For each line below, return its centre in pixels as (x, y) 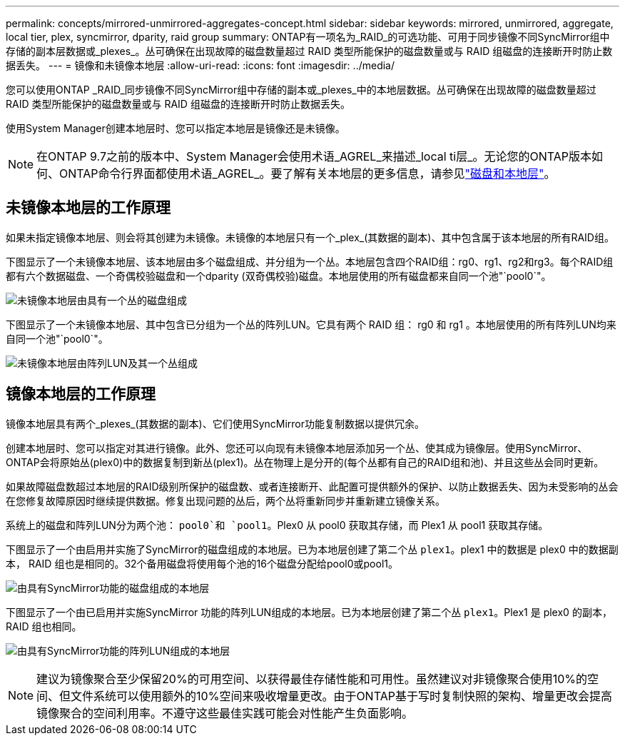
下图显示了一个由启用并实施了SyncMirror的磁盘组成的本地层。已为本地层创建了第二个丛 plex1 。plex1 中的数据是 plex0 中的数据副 (312, 549)
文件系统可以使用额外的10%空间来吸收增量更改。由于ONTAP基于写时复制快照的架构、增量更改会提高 (341, 696)
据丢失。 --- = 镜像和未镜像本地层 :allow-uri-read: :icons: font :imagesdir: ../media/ (200, 65)
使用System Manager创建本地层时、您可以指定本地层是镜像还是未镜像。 (176, 128)
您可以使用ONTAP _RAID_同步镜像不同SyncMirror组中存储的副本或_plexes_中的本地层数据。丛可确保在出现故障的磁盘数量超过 (301, 90)
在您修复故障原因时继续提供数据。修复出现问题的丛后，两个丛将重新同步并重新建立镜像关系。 (225, 500)
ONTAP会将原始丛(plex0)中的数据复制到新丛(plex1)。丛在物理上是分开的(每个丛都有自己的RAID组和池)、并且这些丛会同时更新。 (305, 462)
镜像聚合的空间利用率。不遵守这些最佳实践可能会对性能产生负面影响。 (225, 713)
